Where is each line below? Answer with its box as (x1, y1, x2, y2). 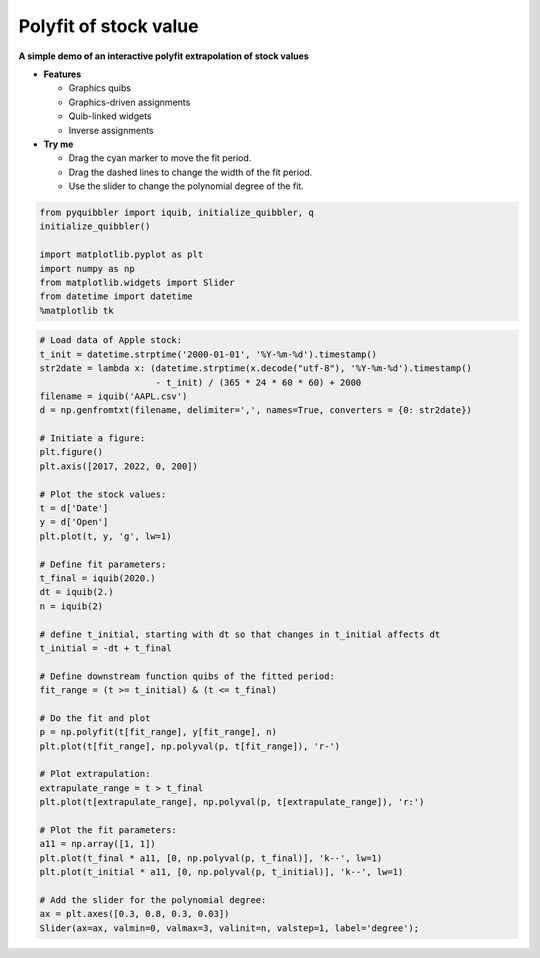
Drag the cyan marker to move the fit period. (68, 152, 252, 164)
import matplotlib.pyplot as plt (39, 249, 204, 260)
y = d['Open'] (39, 516, 109, 528)
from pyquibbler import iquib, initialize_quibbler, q (39, 207, 314, 219)
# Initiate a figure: (39, 433, 146, 444)
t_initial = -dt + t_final (39, 642, 172, 654)
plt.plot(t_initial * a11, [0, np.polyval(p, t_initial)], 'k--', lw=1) (39, 866, 404, 878)
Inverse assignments (68, 124, 154, 136)
